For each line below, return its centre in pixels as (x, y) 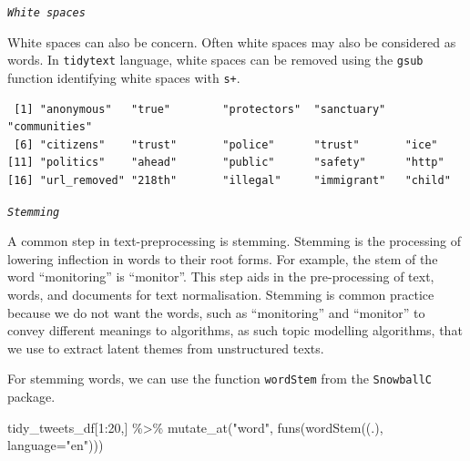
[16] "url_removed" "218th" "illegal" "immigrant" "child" (229, 180)
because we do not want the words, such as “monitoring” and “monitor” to (216, 312)
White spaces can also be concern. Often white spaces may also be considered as (232, 41)
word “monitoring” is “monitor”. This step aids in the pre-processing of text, (221, 277)
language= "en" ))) (56, 445)
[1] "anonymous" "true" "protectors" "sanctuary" (200, 109)
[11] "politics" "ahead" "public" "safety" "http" (226, 163)
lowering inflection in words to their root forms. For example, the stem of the (223, 258)
